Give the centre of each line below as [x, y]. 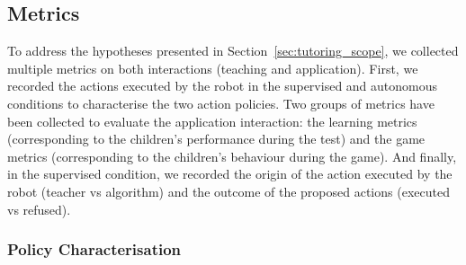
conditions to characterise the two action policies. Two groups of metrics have [221, 103]
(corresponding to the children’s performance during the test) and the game [216, 139]
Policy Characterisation [94, 249]
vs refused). [39, 209]
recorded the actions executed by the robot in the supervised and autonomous [223, 86]
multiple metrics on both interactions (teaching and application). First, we [213, 68]
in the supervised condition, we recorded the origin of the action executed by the [230, 174]
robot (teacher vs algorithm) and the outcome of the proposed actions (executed [229, 191]
